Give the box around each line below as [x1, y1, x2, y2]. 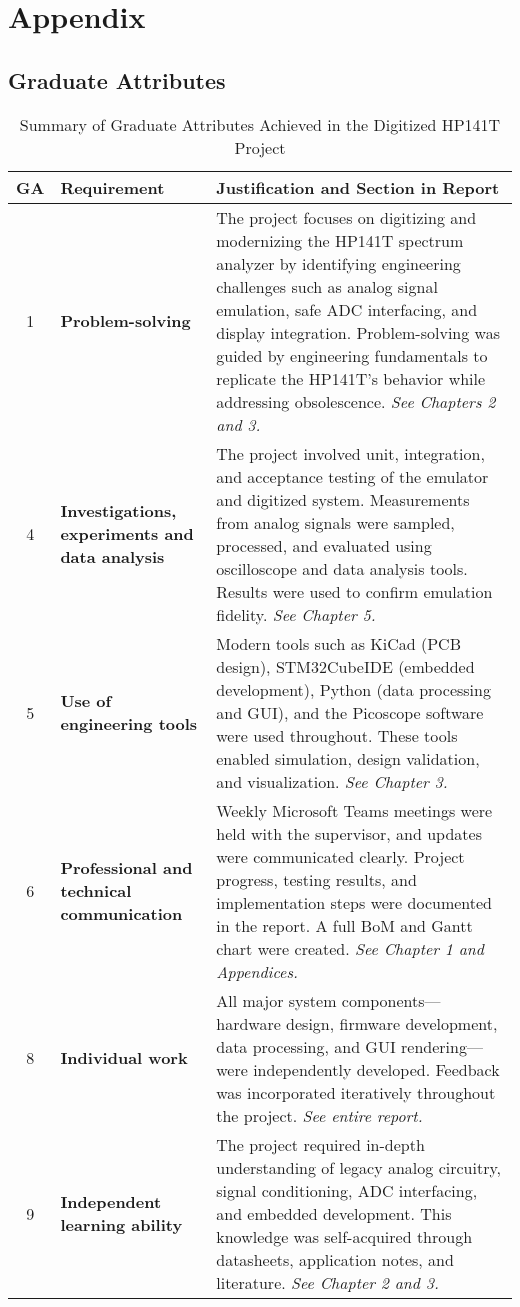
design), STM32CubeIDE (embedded [216, 654, 475, 678]
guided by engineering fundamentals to [216, 343, 488, 367]
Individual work [60, 1046, 188, 1070]
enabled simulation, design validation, [216, 746, 480, 770]
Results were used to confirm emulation [216, 579, 493, 603]
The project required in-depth [216, 1132, 425, 1156]
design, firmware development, [286, 1011, 498, 1035]
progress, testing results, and [216, 867, 417, 891]
